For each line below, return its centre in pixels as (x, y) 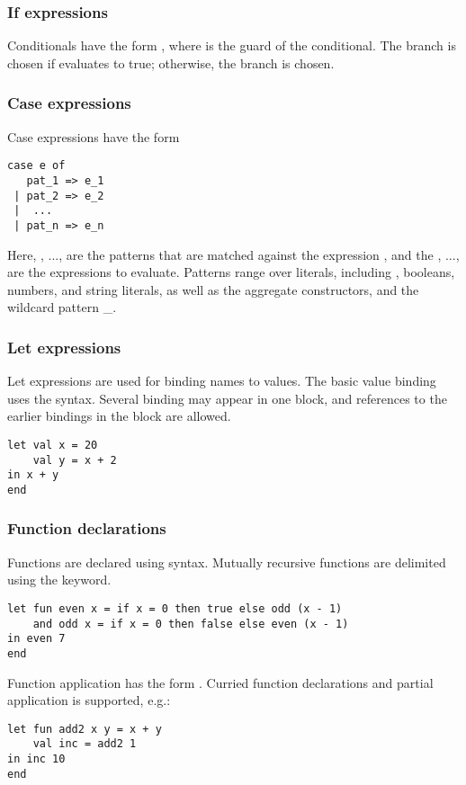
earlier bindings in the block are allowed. (119, 416)
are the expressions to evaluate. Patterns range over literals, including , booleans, (231, 272)
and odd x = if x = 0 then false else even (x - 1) (191, 624)
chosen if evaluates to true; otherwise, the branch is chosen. (171, 62)
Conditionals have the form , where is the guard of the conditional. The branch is (232, 45)
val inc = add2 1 (85, 744)
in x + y (33, 475)
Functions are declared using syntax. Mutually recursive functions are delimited (227, 562)
